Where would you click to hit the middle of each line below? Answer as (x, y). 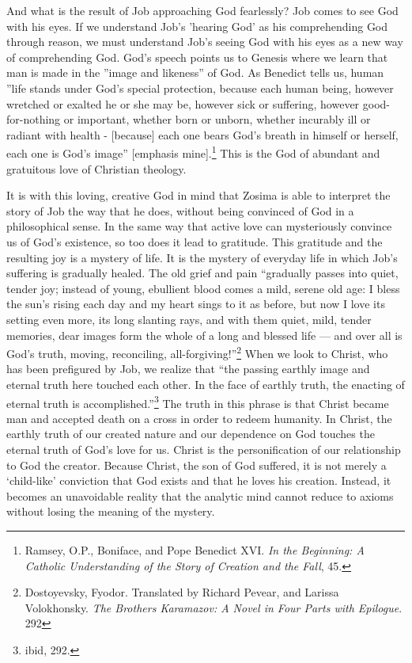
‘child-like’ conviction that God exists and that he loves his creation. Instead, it (199, 480)
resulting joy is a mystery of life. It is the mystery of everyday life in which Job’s (202, 257)
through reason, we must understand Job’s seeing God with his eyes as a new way (205, 42)
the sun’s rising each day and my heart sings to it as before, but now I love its (196, 304)
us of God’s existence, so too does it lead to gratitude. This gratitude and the (195, 241)
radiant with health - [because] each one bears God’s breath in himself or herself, (202, 134)
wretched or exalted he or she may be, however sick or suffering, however (183, 103)
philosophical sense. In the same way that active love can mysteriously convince (199, 226)
